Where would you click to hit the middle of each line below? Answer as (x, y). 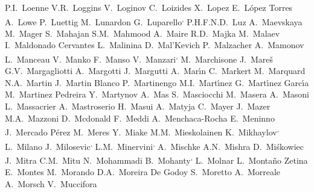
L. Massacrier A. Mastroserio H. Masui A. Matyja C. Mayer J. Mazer (138, 106)
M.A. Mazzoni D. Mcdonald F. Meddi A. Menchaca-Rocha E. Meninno (140, 118)
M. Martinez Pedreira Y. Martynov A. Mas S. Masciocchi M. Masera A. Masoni (157, 94)
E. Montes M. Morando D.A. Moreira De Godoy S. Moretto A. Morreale (143, 172)
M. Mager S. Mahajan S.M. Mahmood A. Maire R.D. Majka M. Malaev (143, 33)
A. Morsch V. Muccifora (51, 183)
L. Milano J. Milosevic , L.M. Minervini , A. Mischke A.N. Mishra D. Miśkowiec (154, 145)
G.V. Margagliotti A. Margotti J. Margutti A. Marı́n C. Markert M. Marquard (155, 71)
